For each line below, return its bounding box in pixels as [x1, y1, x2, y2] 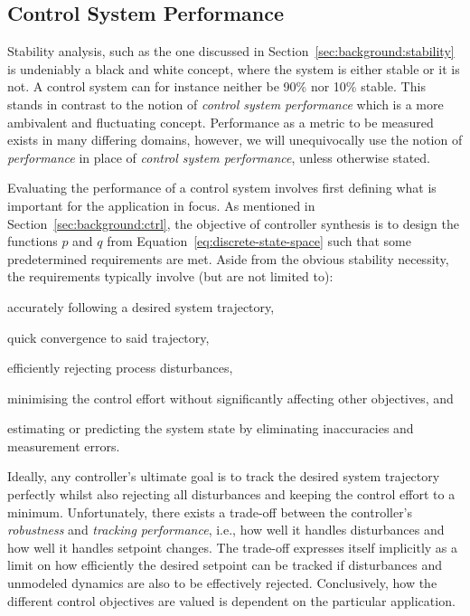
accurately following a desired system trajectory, [7, 297, 275, 316]
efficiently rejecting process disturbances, [7, 358, 233, 377]
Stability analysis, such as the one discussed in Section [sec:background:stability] [7, 42, 455, 61]
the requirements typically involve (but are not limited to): [7, 267, 334, 286]
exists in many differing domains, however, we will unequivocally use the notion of [7, 130, 463, 149]
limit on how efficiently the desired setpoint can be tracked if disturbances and [7, 555, 443, 574]
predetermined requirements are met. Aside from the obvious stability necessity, [7, 249, 449, 268]
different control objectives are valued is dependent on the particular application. [7, 591, 456, 610]
